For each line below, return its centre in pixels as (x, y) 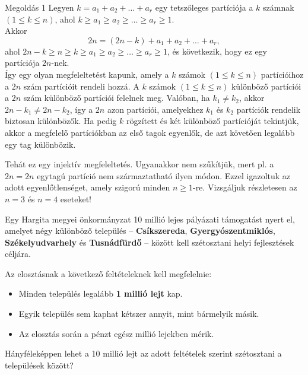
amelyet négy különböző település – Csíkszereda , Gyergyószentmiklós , (140, 231)
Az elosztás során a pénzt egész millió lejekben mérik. (116, 333)
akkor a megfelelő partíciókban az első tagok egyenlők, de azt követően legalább (150, 132)
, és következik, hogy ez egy (217, 51)
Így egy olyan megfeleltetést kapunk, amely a (87, 74)
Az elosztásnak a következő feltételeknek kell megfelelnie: (108, 273)
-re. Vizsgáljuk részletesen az (245, 187)
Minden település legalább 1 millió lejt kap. (101, 293)
